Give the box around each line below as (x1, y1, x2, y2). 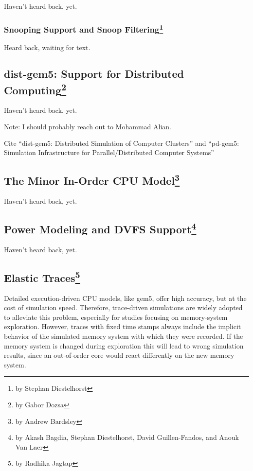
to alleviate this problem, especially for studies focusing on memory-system (4, 312, 228, 322)
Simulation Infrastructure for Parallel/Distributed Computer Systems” (4, 147, 214, 157)
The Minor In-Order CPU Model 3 (4, 171, 180, 188)
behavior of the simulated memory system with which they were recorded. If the (4, 331, 243, 341)
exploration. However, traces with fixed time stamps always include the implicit (4, 321, 241, 331)
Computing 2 (4, 80, 67, 97)
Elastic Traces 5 (4, 268, 80, 285)
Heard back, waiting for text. (4, 42, 90, 52)
